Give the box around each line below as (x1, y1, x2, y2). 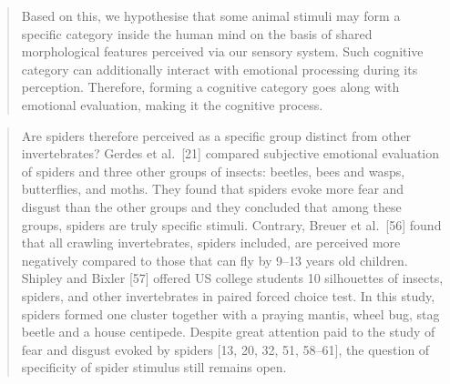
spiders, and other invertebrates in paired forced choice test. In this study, (21, 286, 435, 305)
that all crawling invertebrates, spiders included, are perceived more (21, 233, 401, 252)
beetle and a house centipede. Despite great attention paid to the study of (21, 322, 435, 341)
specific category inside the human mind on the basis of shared (21, 24, 373, 43)
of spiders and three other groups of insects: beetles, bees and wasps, (21, 161, 405, 180)
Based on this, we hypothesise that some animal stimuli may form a (21, 6, 401, 25)
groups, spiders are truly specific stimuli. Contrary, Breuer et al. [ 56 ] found (21, 215, 442, 234)
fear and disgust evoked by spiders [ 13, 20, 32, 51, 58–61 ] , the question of (21, 339, 430, 359)
